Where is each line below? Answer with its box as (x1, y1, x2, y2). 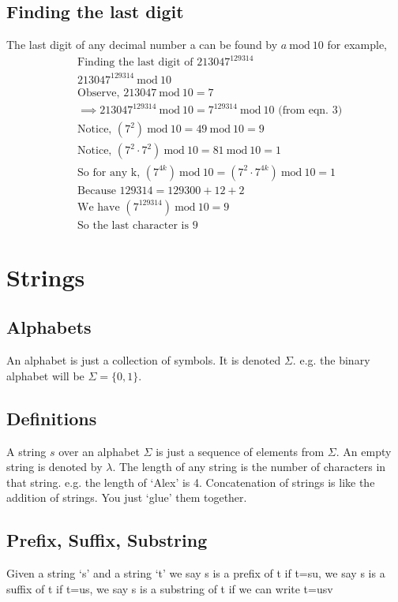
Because (77, 185, 116, 196)
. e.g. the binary (292, 352, 370, 368)
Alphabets (6, 315, 92, 339)
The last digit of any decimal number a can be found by (6, 36, 278, 53)
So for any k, (77, 166, 141, 178)
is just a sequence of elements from (156, 443, 325, 459)
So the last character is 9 (77, 219, 198, 231)
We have (77, 201, 120, 213)
